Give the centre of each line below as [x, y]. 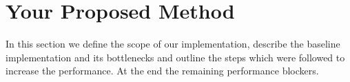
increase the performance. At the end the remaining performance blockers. [162, 71]
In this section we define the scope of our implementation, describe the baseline [173, 44]
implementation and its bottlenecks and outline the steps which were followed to [175, 57]
